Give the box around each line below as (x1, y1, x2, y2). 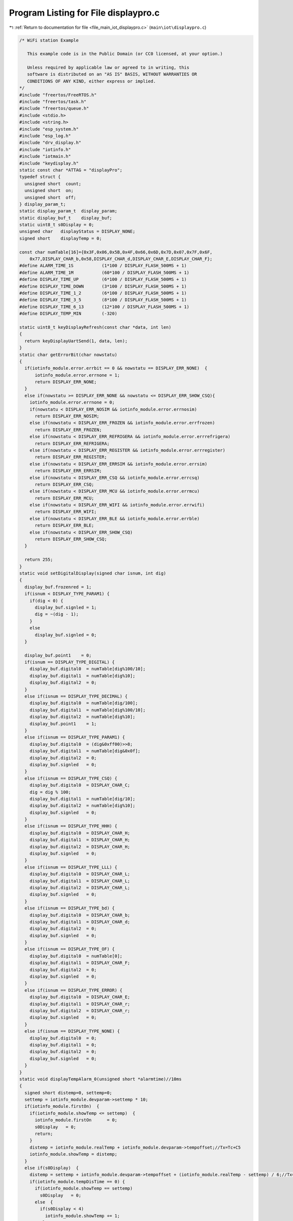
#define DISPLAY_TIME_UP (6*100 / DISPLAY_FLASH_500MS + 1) (19, 276, 187, 282)
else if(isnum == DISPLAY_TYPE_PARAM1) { (24, 735, 126, 740)
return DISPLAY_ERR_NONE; (35, 379, 97, 385)
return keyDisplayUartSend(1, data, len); (24, 338, 128, 344)
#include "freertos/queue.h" (19, 105, 89, 111)
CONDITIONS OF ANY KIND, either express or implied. (27, 78, 156, 84)
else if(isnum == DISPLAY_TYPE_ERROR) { (24, 987, 123, 993)
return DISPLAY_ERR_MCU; (35, 495, 95, 501)
